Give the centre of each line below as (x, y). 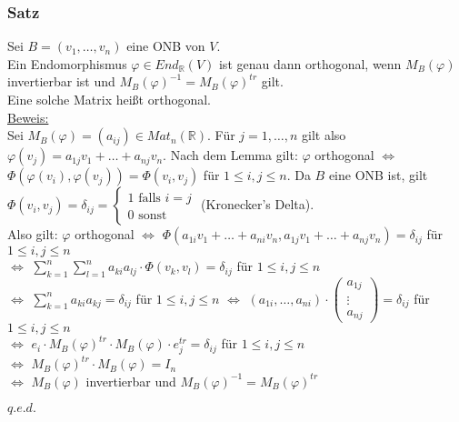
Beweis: (28, 117)
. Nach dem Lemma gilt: (230, 155)
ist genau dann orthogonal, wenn (310, 63)
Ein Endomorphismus (67, 63)
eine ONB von (166, 46)
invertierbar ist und (61, 81)
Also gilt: (33, 234)
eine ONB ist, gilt (378, 175)
